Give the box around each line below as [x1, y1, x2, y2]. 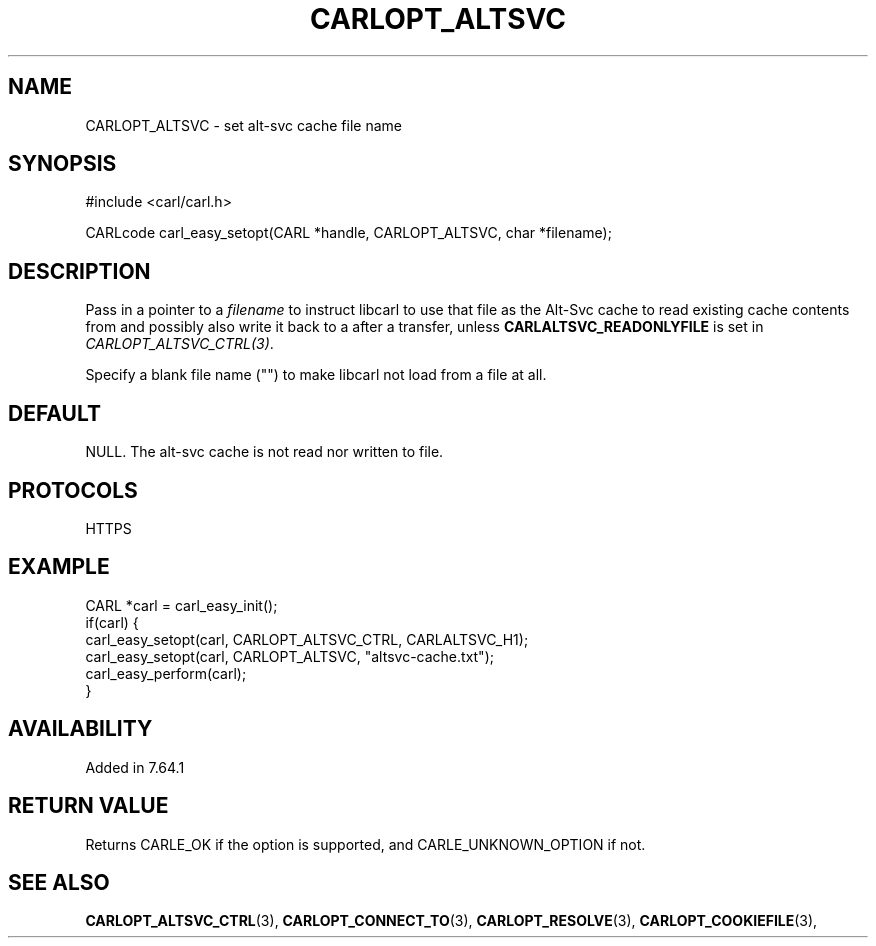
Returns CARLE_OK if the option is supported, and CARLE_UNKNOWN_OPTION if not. [85, 835, 646, 853]
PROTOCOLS [8, 477, 138, 503]
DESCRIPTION [8, 258, 151, 284]
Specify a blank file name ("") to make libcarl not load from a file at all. [85, 366, 547, 384]
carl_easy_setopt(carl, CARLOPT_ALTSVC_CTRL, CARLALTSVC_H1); [85, 630, 529, 648]
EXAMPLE [8, 554, 110, 580]
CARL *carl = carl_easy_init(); [85, 596, 278, 614]
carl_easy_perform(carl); [85, 664, 247, 682]
